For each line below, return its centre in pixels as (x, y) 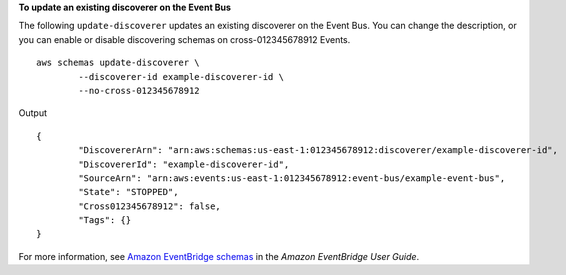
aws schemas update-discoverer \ (118, 63)
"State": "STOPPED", (128, 192)
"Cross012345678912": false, (150, 206)
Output (32, 113)
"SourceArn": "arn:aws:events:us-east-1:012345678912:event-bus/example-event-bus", (292, 178)
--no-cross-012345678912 (139, 90)
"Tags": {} (105, 220)
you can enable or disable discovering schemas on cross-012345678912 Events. (184, 39)
